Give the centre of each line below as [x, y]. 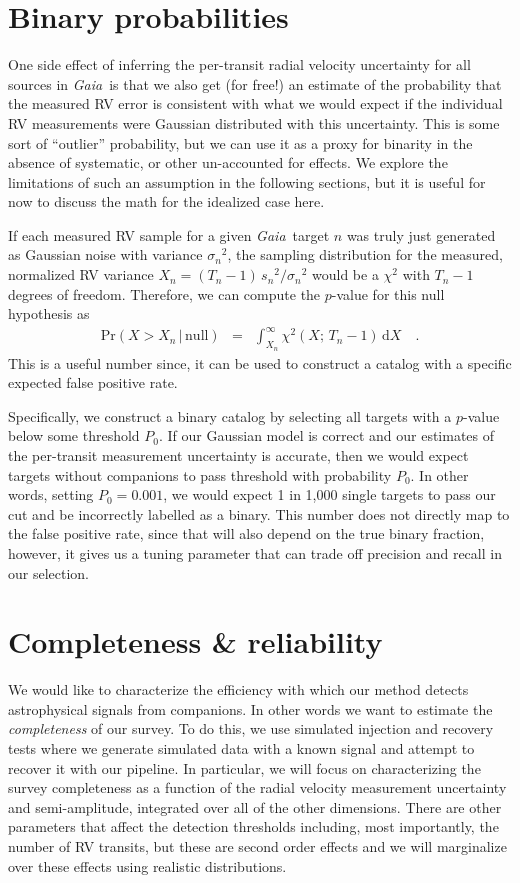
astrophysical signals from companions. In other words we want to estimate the [250, 708]
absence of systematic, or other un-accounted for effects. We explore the [228, 162]
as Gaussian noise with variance [105, 254]
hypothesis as [49, 313]
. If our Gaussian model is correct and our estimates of [326, 435]
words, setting [51, 494]
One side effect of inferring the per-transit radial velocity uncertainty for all [239, 64]
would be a [345, 274]
